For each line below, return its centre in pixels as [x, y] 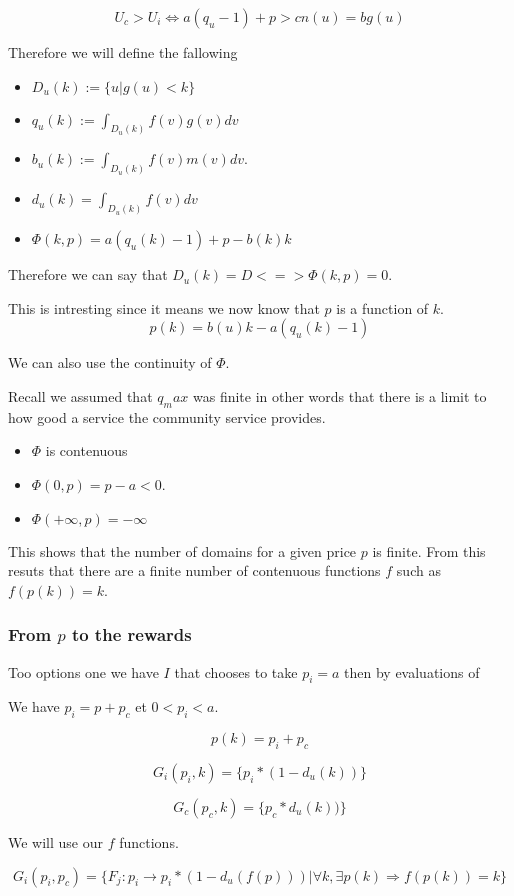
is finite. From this [429, 550]
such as [418, 570]
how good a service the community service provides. [167, 416]
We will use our [56, 841]
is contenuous [86, 450]
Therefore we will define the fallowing [123, 52]
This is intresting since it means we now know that [164, 307]
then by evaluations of [412, 671]
